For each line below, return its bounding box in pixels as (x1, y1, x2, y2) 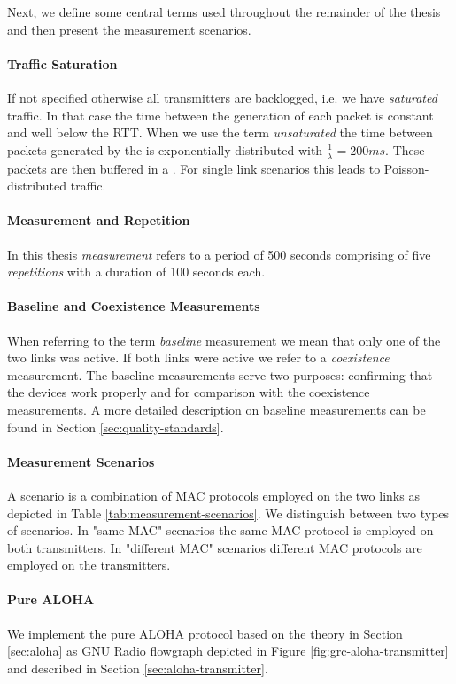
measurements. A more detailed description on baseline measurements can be (7, 400, 426, 418)
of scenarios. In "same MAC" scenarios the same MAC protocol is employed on (7, 521, 434, 540)
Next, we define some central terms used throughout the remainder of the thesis (7, 3, 441, 20)
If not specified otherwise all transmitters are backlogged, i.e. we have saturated (7, 88, 437, 106)
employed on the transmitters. (7, 556, 171, 574)
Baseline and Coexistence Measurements (7, 297, 260, 315)
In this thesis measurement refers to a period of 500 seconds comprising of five (7, 245, 431, 263)
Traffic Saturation (7, 54, 118, 73)
